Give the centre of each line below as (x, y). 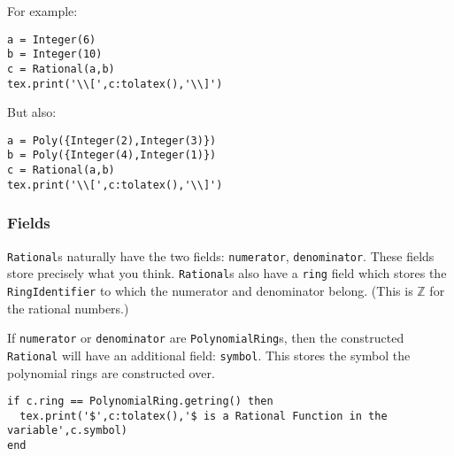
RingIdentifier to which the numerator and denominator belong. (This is (210, 290)
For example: (42, 11)
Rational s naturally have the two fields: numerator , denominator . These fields (221, 255)
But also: (32, 112)
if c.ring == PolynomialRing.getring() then (140, 402)
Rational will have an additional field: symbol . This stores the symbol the (209, 355)
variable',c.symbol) (68, 431)
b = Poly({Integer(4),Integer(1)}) (112, 155)
